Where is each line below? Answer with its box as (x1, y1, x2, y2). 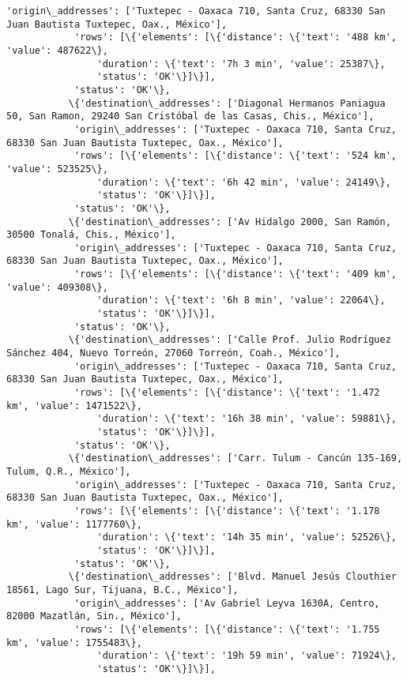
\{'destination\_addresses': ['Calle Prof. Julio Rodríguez (68, 334, 391, 346)
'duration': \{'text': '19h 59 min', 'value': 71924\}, (96, 650, 397, 662)
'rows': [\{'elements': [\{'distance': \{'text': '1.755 (73, 623, 380, 635)
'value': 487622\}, (6, 44, 108, 56)
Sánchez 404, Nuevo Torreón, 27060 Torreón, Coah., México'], (6, 348, 341, 359)
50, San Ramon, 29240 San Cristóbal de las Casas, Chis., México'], (6, 111, 375, 122)
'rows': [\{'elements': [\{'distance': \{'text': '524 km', (73, 150, 397, 162)
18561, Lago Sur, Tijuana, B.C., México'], (6, 584, 239, 595)
